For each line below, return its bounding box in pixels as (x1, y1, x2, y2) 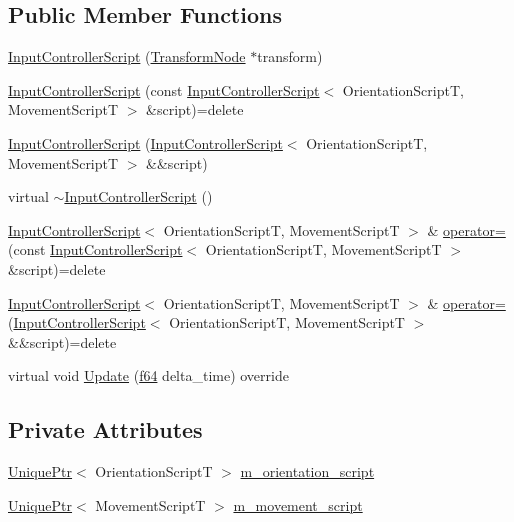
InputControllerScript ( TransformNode (8, 46, 246, 67)
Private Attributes (8, 414, 203, 445)
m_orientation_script (240, 461, 375, 482)
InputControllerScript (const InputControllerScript (8, 79, 320, 100)
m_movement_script (233, 494, 363, 515)
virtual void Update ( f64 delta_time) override (8, 365, 289, 386)
